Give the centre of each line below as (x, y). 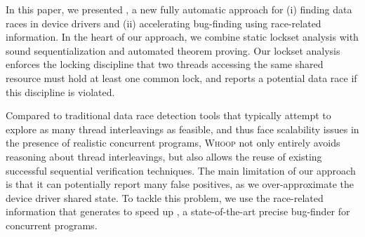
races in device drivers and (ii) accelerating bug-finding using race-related (164, 23)
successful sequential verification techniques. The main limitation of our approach (181, 170)
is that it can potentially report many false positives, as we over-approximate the (180, 184)
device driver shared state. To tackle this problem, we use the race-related (165, 197)
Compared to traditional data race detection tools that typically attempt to (168, 115)
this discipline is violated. (60, 92)
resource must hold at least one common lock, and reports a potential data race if (181, 77)
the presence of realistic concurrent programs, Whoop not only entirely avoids (173, 143)
